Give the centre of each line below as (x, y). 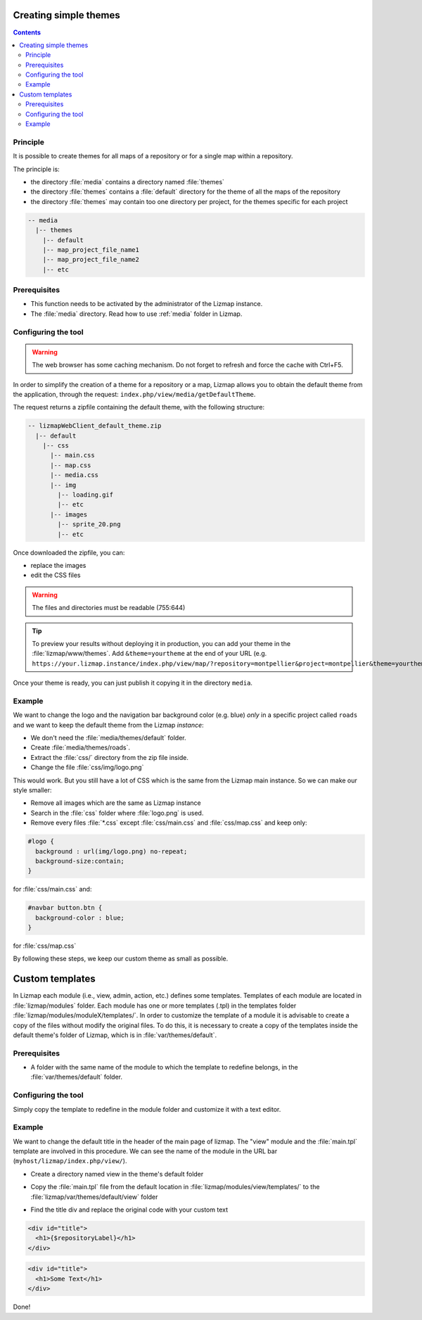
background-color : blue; (80, 918)
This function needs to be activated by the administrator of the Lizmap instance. (147, 304)
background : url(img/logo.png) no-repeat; (111, 851)
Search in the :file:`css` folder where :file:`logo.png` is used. (117, 813)
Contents (27, 32)
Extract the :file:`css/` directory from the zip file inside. (110, 757)
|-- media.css (74, 475)
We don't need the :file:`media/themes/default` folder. (108, 738)
